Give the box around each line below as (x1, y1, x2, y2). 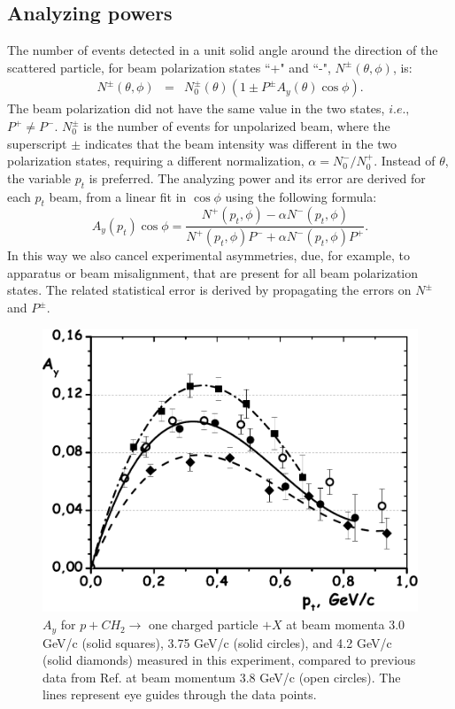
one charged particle (149, 615, 258, 634)
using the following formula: (225, 187, 377, 205)
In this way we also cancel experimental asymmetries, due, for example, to (7, 246, 410, 265)
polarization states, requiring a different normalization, (7, 151, 305, 170)
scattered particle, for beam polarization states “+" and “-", (7, 58, 331, 76)
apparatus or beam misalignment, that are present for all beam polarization (7, 263, 419, 281)
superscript (7, 134, 67, 152)
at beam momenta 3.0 (286, 615, 405, 634)
